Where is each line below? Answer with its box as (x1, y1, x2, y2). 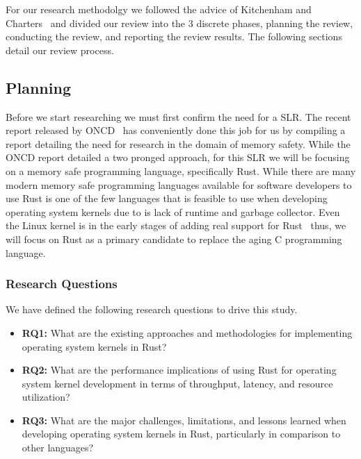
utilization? (22, 390, 70, 404)
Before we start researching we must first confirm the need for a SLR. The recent (6, 109, 351, 124)
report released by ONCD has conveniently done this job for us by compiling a (6, 123, 346, 137)
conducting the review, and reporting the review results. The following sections (6, 29, 342, 44)
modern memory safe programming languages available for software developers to (6, 177, 352, 192)
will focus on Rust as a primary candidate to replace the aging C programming (6, 231, 342, 246)
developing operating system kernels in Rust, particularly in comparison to (22, 426, 341, 441)
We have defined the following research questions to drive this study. (6, 302, 298, 317)
